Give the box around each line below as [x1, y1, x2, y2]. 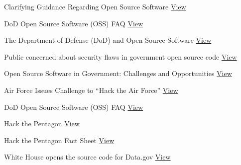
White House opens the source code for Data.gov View [4, 152, 171, 162]
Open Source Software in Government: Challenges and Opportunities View [4, 68, 232, 79]
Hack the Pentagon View [4, 118, 80, 129]
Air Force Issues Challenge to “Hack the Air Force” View [4, 84, 178, 95]
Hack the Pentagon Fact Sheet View [4, 135, 115, 145]
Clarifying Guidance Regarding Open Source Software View [4, 1, 186, 11]
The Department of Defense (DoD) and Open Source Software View [4, 35, 212, 45]
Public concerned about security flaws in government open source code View [4, 51, 237, 62]
